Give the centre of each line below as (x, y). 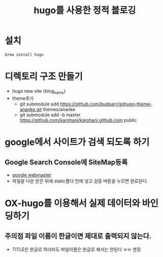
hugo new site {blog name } (39, 91)
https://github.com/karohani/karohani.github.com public (78, 120)
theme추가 (23, 98)
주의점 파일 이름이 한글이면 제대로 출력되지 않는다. (78, 236)
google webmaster (32, 175)
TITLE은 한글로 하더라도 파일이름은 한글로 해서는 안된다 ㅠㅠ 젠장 (76, 249)
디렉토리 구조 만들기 (44, 77)
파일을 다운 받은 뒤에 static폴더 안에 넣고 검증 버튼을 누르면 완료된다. (80, 181)
